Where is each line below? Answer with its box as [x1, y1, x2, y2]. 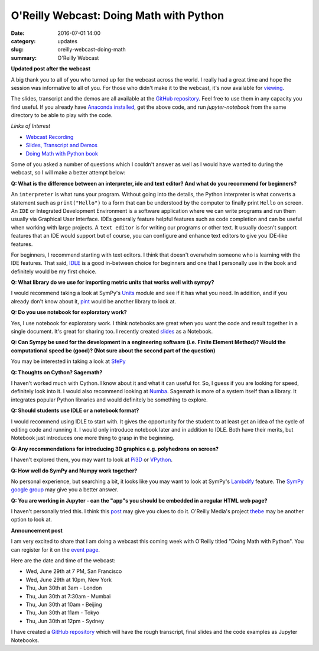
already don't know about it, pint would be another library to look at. [11, 297, 177, 305]
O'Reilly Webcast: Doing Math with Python [11, 9, 224, 22]
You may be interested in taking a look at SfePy [11, 358, 126, 365]
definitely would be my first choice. [11, 268, 97, 275]
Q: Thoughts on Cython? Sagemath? [11, 368, 103, 375]
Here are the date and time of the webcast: [11, 557, 116, 564]
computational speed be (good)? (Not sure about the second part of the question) [11, 346, 216, 354]
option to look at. [11, 516, 53, 523]
